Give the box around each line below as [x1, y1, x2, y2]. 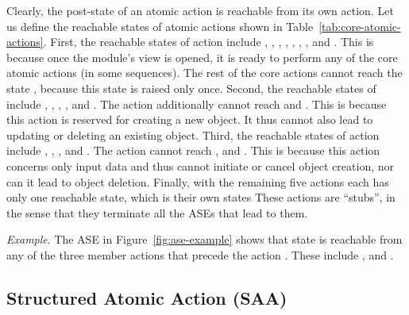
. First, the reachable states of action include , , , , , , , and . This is [43, 33, 374, 50]
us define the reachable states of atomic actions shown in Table [6, 17, 314, 34]
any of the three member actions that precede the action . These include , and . [6, 246, 394, 263]
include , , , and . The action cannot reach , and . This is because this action [6, 142, 380, 159]
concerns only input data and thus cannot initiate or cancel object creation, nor [6, 157, 395, 174]
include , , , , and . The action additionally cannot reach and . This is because [6, 95, 387, 112]
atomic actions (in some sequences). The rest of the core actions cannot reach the [6, 64, 403, 81]
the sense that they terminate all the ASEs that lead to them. [6, 204, 308, 221]
